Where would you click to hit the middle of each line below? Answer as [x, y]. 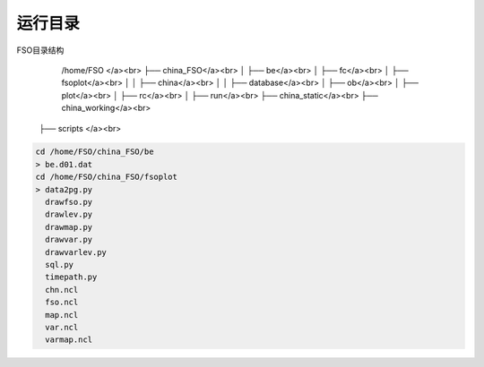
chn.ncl [62, 290]
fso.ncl [62, 303]
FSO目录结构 [40, 50]
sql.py [60, 265]
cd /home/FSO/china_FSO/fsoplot [107, 177]
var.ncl [62, 327]
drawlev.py [69, 214]
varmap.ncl [69, 340]
